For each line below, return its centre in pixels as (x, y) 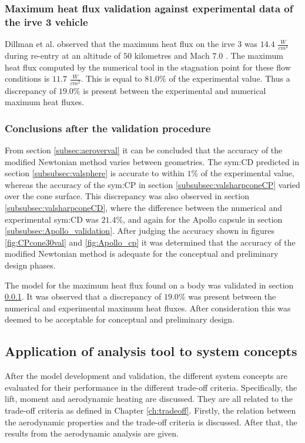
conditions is (27, 78)
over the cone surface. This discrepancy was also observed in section (127, 196)
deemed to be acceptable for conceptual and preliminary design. (120, 319)
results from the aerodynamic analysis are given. (92, 433)
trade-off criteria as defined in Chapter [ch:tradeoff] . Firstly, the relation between (150, 410)
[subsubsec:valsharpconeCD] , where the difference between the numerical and (143, 207)
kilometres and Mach (172, 56)
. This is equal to (111, 78)
